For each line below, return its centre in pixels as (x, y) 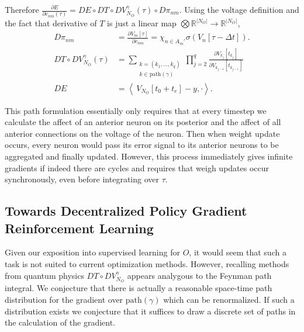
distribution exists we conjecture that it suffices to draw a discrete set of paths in (150, 311)
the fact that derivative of (51, 23)
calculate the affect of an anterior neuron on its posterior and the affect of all (143, 122)
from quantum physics (44, 275)
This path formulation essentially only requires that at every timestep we (136, 110)
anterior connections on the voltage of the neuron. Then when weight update (142, 133)
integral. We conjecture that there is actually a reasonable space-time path (139, 288)
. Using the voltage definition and (239, 9)
